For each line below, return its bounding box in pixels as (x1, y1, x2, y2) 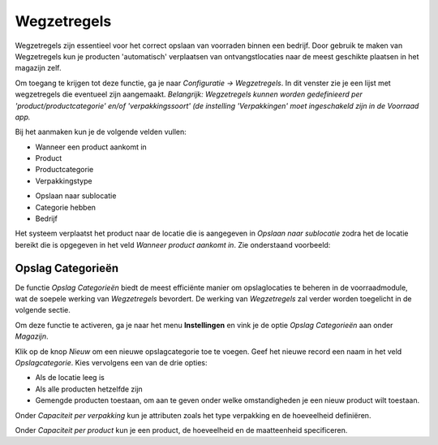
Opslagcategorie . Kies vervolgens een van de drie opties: (15, 358, 208, 368)
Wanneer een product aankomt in (35, 142, 148, 152)
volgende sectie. (15, 305, 71, 315)
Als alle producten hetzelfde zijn (35, 384, 144, 394)
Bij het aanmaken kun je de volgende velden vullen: (15, 127, 187, 137)
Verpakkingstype (35, 175, 92, 186)
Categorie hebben (35, 202, 97, 212)
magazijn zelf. (15, 63, 62, 73)
